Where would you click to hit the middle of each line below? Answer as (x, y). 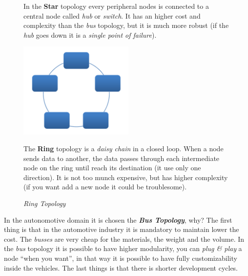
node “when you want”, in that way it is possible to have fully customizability (121, 258)
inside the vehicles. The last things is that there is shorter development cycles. (121, 267)
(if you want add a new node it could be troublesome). (105, 187)
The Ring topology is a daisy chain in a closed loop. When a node (124, 148)
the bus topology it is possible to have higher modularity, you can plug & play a (123, 248)
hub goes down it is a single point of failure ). (90, 34)
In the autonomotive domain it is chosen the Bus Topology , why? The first (118, 219)
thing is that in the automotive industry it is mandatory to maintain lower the (122, 229)
